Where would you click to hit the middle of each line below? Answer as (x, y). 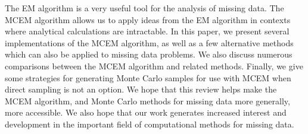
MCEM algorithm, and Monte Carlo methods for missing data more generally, (147, 100)
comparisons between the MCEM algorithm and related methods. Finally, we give (154, 66)
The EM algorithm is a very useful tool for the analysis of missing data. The (144, 8)
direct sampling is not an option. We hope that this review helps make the (141, 89)
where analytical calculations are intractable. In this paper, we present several (147, 31)
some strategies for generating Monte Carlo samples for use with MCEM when (148, 77)
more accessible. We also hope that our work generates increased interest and (146, 112)
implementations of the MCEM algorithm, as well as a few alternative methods (149, 42)
